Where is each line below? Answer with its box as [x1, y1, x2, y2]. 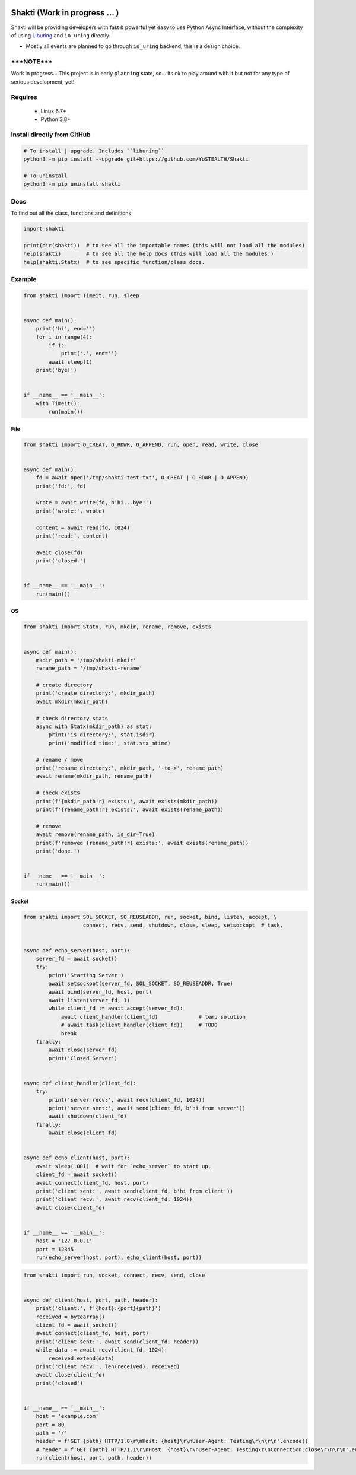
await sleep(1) [48, 358, 93, 365]
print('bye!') [36, 367, 77, 374]
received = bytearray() [36, 1313, 105, 1320]
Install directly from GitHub [11, 131, 91, 139]
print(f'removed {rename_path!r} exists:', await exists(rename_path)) [36, 840, 249, 846]
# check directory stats [36, 715, 109, 721]
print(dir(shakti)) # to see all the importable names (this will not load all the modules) [23, 242, 306, 249]
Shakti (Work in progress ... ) [11, 8, 119, 18]
